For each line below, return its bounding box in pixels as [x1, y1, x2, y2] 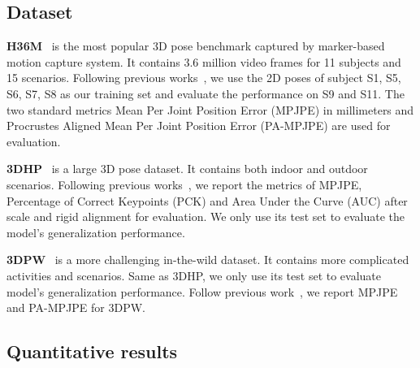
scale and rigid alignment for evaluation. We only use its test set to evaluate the [6, 208, 405, 225]
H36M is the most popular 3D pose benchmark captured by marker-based [6, 37, 385, 54]
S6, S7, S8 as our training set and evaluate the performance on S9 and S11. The [6, 84, 405, 102]
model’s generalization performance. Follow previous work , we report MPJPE [6, 283, 398, 300]
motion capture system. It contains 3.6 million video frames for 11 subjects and [6, 53, 401, 70]
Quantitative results [6, 339, 178, 364]
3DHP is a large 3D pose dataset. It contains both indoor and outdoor [6, 160, 368, 177]
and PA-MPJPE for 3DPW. [6, 299, 146, 316]
